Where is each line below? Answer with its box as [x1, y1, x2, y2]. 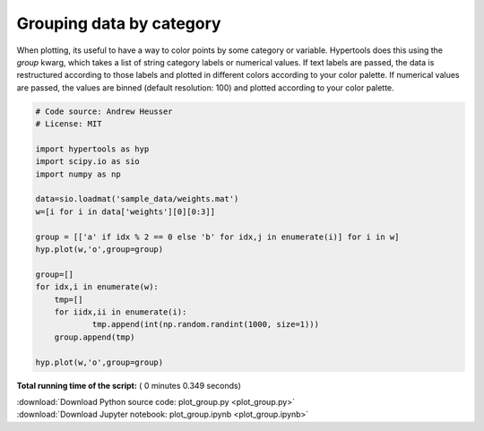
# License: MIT [35, 119, 102, 129]
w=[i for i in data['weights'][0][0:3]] [35, 206, 215, 217]
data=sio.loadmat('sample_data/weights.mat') [35, 194, 239, 204]
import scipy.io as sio [35, 157, 141, 167]
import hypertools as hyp [35, 143, 150, 154]
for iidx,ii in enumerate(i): [54, 306, 187, 317]
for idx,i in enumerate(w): [35, 282, 159, 292]
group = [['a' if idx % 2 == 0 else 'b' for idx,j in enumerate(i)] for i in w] [35, 231, 400, 242]
